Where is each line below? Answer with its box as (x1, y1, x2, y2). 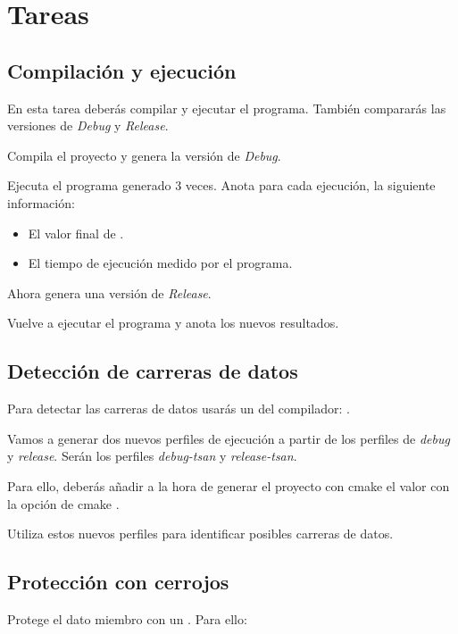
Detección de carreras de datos (7, 357, 298, 385)
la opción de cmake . (7, 494, 120, 513)
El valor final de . (28, 223, 124, 242)
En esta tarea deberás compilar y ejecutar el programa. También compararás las (7, 98, 446, 117)
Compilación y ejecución (7, 56, 237, 84)
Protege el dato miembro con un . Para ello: (7, 609, 247, 628)
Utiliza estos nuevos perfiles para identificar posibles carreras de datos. (7, 524, 394, 543)
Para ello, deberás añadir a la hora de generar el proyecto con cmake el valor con (7, 476, 450, 495)
